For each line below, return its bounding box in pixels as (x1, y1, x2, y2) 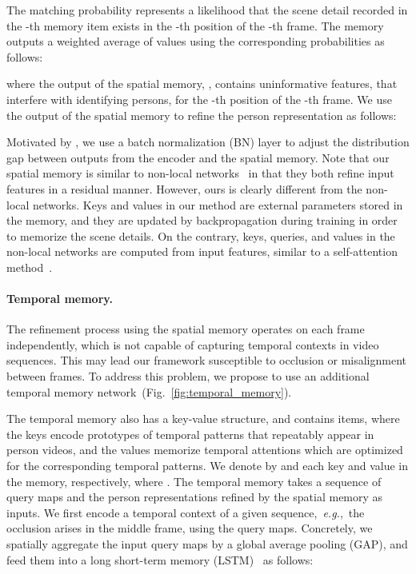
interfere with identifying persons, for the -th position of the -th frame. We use (6, 90, 392, 107)
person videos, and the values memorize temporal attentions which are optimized (6, 441, 403, 458)
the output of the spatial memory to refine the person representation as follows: (6, 106, 397, 123)
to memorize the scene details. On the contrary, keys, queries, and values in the (6, 227, 395, 244)
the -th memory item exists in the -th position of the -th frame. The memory (6, 17, 384, 34)
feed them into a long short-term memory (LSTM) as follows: (6, 551, 314, 568)
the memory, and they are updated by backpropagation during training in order (6, 212, 398, 229)
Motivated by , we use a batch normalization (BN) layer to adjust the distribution (6, 134, 410, 150)
